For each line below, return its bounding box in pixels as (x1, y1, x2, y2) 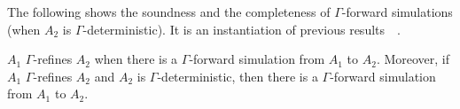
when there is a (94, 50, 178, 68)
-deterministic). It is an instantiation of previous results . (82, 19, 401, 38)
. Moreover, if (376, 50, 450, 68)
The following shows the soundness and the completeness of (7, 3, 331, 20)
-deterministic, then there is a (157, 66, 318, 85)
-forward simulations (341, 3, 453, 20)
